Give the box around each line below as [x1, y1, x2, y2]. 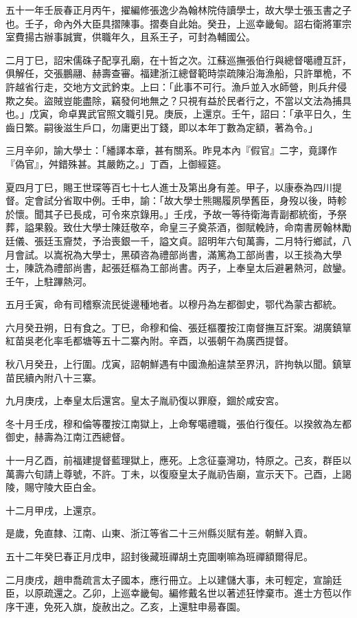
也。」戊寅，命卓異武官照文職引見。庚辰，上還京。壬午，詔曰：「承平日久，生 [5, 107, 352, 121]
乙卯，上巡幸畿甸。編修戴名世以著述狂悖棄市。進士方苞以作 [82, 586, 352, 600]
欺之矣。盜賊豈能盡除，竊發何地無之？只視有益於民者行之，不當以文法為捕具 [5, 93, 352, 107]
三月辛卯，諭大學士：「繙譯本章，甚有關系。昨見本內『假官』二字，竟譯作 [5, 143, 337, 157]
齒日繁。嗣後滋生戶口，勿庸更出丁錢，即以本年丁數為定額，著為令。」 [5, 120, 318, 134]
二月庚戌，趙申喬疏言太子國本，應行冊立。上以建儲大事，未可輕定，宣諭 [5, 572, 332, 586]
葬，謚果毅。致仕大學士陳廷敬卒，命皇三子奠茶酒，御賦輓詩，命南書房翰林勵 [5, 220, 352, 234]
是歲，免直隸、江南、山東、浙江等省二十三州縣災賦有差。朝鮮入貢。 [5, 526, 313, 540]
